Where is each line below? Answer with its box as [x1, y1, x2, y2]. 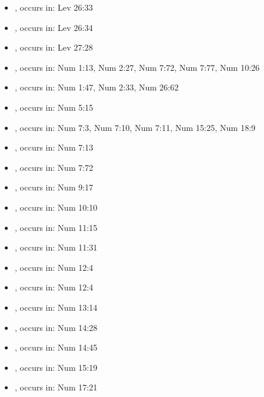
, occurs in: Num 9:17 [14, 181, 94, 193]
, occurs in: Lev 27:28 [14, 41, 93, 54]
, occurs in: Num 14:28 [14, 321, 98, 333]
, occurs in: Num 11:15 [14, 221, 98, 233]
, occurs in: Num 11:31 [14, 241, 98, 254]
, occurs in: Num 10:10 [14, 201, 98, 213]
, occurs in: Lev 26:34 [14, 21, 93, 33]
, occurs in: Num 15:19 [14, 361, 98, 373]
